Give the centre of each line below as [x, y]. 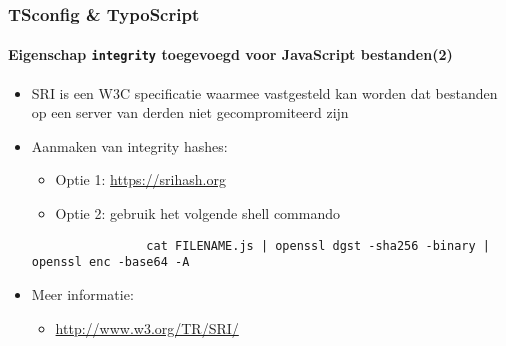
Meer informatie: [82, 293]
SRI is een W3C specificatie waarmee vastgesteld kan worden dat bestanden [264, 92]
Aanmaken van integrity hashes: [129, 145]
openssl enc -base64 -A [110, 262]
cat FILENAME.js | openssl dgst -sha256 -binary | [318, 245]
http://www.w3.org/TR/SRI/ [147, 327]
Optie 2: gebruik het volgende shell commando [197, 213]
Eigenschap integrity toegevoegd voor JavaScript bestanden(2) [230, 54]
